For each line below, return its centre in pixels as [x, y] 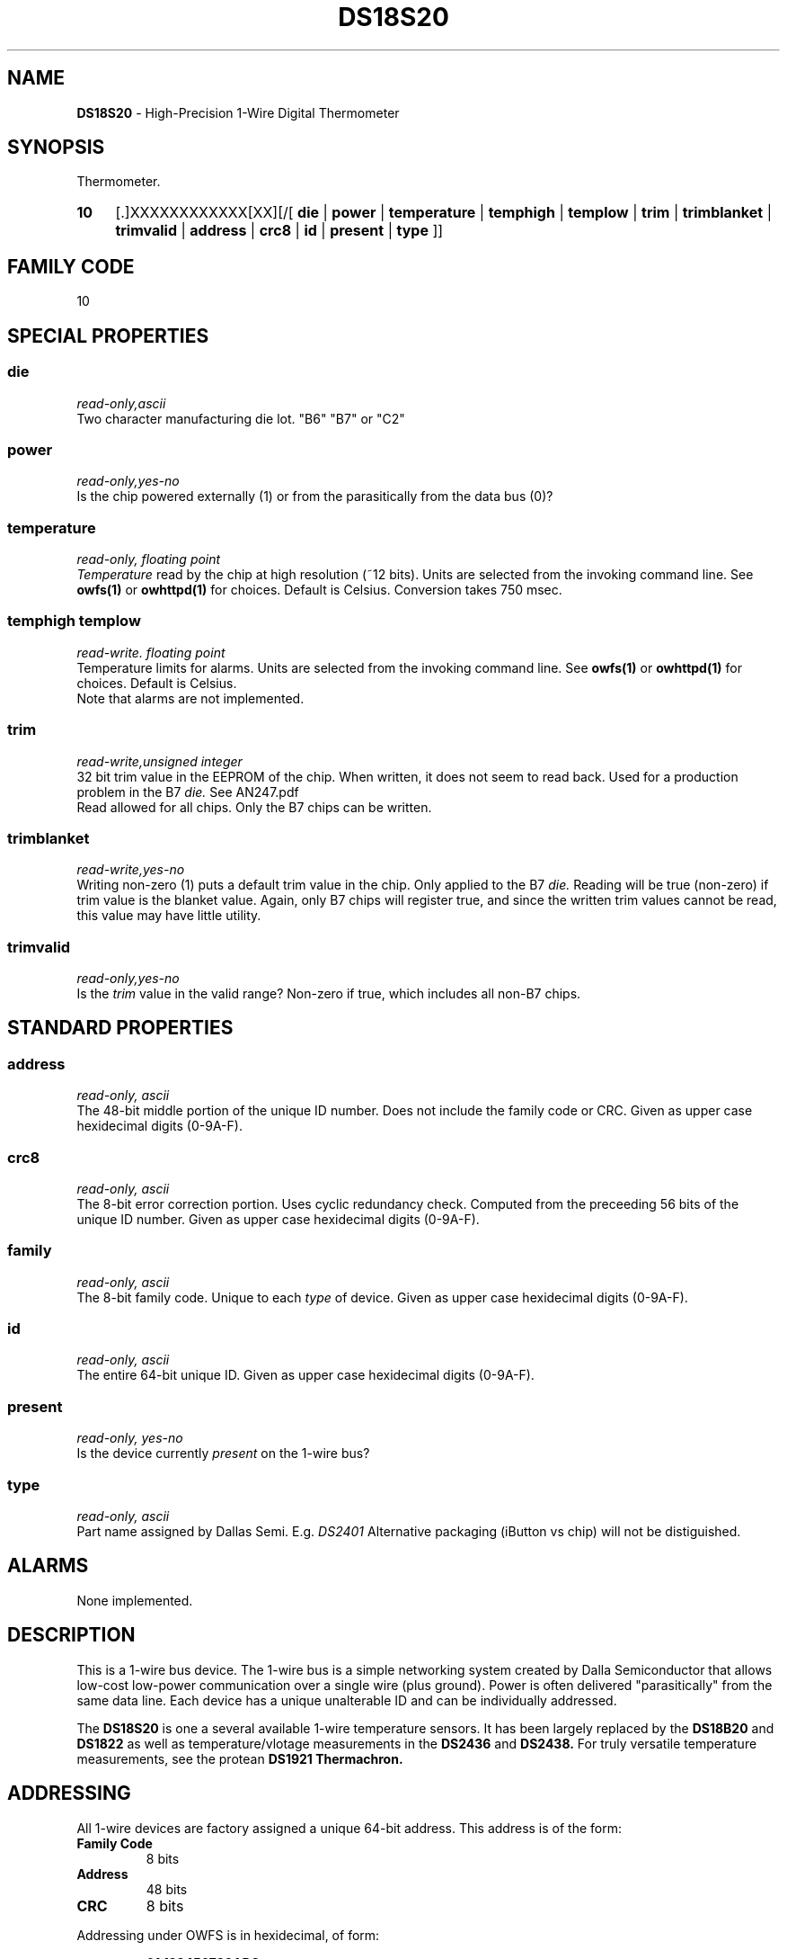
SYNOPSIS [56, 148]
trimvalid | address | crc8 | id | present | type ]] [279, 231]
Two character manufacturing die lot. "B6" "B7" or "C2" [241, 418]
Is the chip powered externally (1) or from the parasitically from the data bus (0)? [315, 496]
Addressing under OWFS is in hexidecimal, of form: [228, 1935]
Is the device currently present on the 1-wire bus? [223, 1454]
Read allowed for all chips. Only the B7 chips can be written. [254, 807]
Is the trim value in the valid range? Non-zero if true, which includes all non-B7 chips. [329, 993]
